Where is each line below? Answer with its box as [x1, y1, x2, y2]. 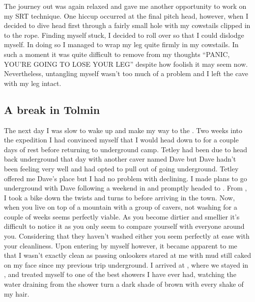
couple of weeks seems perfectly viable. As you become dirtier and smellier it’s [4, 211, 240, 221]
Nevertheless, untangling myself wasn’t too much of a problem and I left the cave [4, 68, 248, 79]
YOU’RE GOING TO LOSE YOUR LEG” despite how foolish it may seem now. [4, 58, 248, 69]
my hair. [4, 288, 29, 299]
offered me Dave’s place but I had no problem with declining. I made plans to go [4, 173, 247, 183]
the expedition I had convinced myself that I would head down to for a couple [4, 135, 239, 145]
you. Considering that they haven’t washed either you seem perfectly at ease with [4, 231, 250, 241]
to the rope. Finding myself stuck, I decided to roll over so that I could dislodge [4, 29, 244, 40]
